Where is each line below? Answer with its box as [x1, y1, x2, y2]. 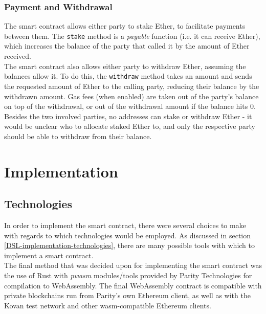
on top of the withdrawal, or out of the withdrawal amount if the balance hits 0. [4, 101, 256, 111]
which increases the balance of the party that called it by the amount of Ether [4, 40, 250, 51]
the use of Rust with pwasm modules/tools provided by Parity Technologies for [4, 270, 252, 281]
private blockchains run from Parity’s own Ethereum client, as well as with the [4, 290, 251, 301]
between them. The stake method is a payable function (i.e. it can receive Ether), [4, 30, 260, 41]
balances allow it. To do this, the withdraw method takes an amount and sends [4, 71, 252, 81]
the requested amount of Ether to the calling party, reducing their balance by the [4, 80, 259, 91]
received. [4, 51, 31, 61]
